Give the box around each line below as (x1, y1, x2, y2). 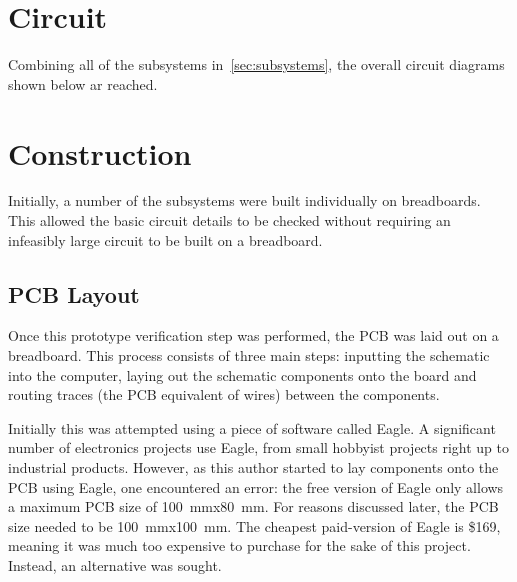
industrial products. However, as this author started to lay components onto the (8, 456, 499, 477)
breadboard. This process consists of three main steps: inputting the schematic (8, 345, 490, 366)
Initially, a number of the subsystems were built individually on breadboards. (8, 190, 481, 211)
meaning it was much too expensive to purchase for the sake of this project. (8, 535, 471, 556)
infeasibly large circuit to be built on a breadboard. (8, 229, 323, 250)
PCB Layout (8, 278, 140, 309)
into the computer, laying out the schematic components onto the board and (8, 364, 477, 385)
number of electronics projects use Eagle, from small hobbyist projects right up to (8, 437, 510, 458)
